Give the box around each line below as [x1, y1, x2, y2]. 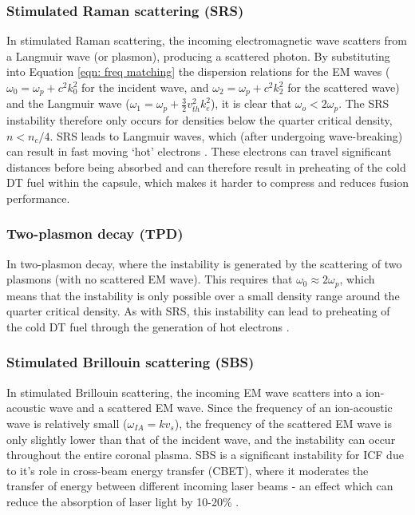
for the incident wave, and [81, 79, 209, 95]
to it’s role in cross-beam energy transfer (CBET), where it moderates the [6, 462, 369, 478]
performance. [6, 189, 70, 206]
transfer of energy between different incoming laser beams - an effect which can [6, 477, 393, 494]
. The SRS [338, 95, 389, 112]
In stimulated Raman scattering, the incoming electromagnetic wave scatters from [6, 32, 407, 49]
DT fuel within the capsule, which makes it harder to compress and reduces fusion [6, 174, 409, 191]
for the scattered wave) [287, 79, 400, 95]
